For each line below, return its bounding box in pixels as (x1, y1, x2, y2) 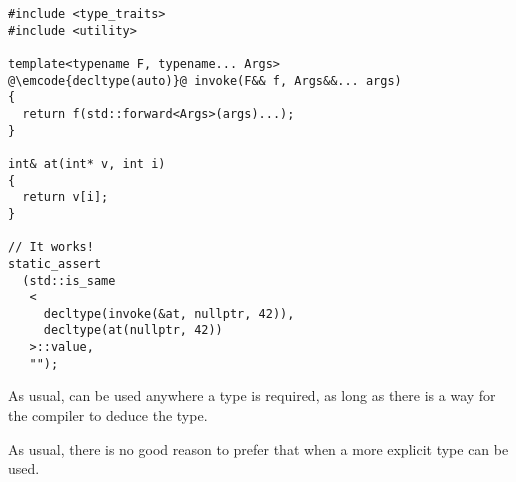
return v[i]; (22, 190, 109, 205)
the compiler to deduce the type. (8, 405, 208, 426)
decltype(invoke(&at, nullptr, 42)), (43, 306, 295, 321)
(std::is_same (22, 273, 116, 288)
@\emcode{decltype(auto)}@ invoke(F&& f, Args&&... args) (8, 73, 402, 88)
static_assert (8, 256, 102, 271)
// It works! (8, 240, 94, 255)
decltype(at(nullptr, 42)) (43, 323, 223, 338)
